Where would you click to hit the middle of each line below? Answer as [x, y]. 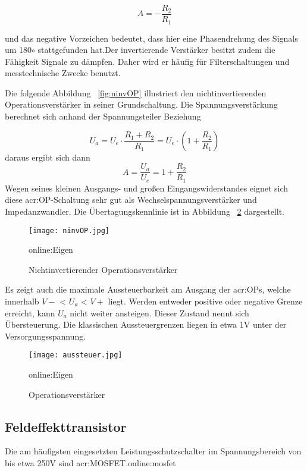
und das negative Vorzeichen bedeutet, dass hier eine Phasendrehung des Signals [151, 38]
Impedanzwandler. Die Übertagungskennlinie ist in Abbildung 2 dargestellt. [145, 211]
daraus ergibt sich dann [48, 157]
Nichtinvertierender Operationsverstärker [103, 269]
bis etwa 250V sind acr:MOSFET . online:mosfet [90, 463]
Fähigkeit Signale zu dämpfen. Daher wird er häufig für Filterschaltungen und [147, 61]
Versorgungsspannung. [46, 336]
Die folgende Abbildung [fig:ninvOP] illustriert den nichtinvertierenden [136, 92]
